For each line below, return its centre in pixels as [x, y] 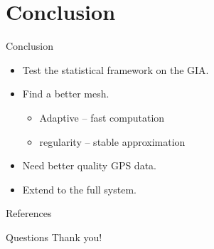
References [29, 213]
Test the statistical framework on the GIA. [116, 69]
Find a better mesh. [66, 94]
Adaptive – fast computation [102, 117]
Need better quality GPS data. [89, 165]
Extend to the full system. [79, 189]
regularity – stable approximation [112, 141]
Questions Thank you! [54, 237]
